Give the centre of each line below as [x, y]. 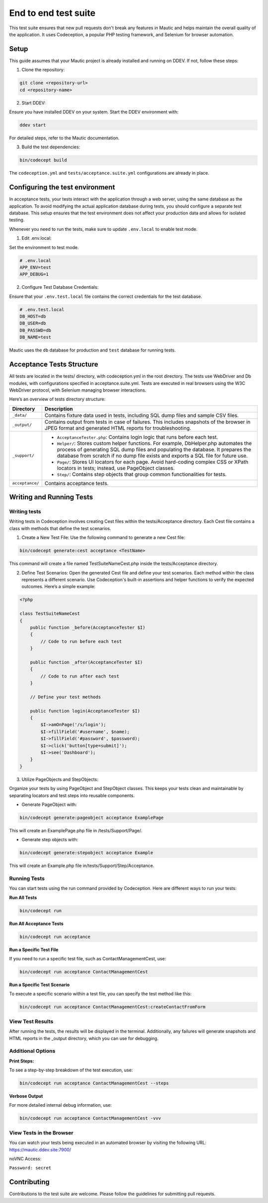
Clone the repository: [43, 70]
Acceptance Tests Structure [54, 365]
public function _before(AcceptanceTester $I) [88, 627]
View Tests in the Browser [41, 1133]
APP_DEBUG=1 [34, 274]
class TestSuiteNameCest [50, 614]
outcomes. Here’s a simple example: [59, 587]
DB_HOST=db [33, 317]
